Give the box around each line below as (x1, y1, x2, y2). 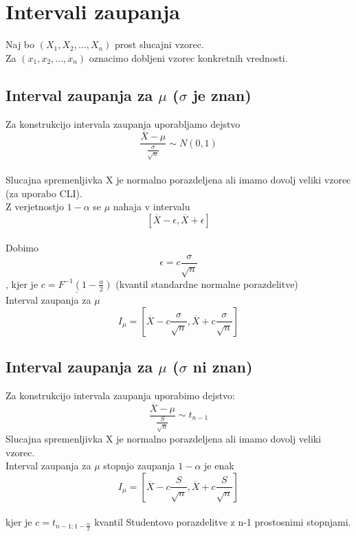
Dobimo (5, 241, 39, 255)
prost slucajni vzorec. (115, 37, 204, 52)
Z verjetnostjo (5, 199, 64, 214)
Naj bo (5, 37, 35, 52)
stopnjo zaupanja (103, 458, 175, 473)
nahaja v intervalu (113, 199, 190, 214)
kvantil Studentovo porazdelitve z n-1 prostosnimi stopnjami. (94, 515, 351, 529)
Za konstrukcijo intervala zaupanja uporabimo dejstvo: (5, 388, 235, 402)
